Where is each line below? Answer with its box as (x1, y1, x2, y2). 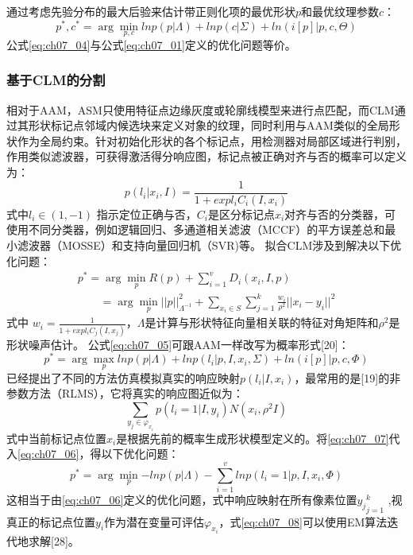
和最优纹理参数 (301, 3, 380, 19)
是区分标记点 (207, 205, 275, 222)
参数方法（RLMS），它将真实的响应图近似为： (6, 385, 244, 402)
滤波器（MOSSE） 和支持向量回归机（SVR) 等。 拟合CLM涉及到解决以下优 (17, 236, 402, 253)
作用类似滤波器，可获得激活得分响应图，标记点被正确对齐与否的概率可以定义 (6, 148, 407, 165)
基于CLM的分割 (6, 70, 106, 90)
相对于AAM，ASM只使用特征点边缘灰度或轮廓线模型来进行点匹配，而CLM (6, 101, 395, 118)
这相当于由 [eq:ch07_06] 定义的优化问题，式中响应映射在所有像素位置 (6, 491, 357, 508)
